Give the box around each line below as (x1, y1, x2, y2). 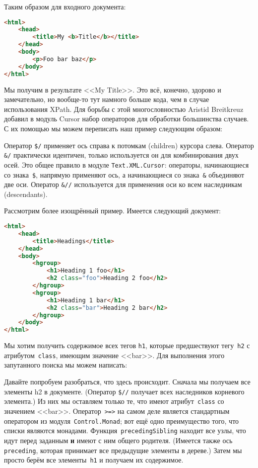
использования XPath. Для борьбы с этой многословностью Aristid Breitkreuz (4, 103, 244, 114)
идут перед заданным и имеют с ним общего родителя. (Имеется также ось (4, 435, 233, 445)
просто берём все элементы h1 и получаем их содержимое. (4, 455, 184, 465)
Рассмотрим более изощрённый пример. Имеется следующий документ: (4, 205, 221, 216)
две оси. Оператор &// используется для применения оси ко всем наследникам (4, 179, 242, 189)
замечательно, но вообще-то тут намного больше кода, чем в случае (4, 94, 209, 104)
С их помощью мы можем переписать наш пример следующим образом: (4, 123, 223, 133)
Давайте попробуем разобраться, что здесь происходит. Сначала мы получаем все (4, 376, 251, 387)
